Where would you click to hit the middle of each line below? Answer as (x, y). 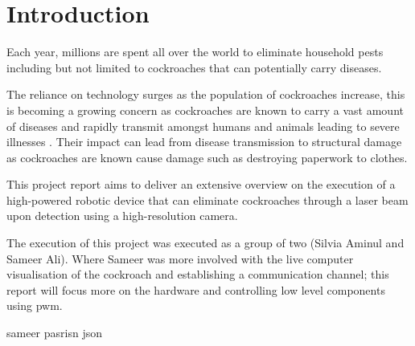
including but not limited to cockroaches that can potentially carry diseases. (194, 67)
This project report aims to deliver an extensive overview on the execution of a (201, 184)
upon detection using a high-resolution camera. (122, 216)
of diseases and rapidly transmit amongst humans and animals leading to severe (203, 126)
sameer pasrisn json (54, 333)
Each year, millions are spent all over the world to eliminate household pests (195, 52)
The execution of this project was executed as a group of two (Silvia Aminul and (205, 243)
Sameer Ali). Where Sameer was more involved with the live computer (180, 258)
